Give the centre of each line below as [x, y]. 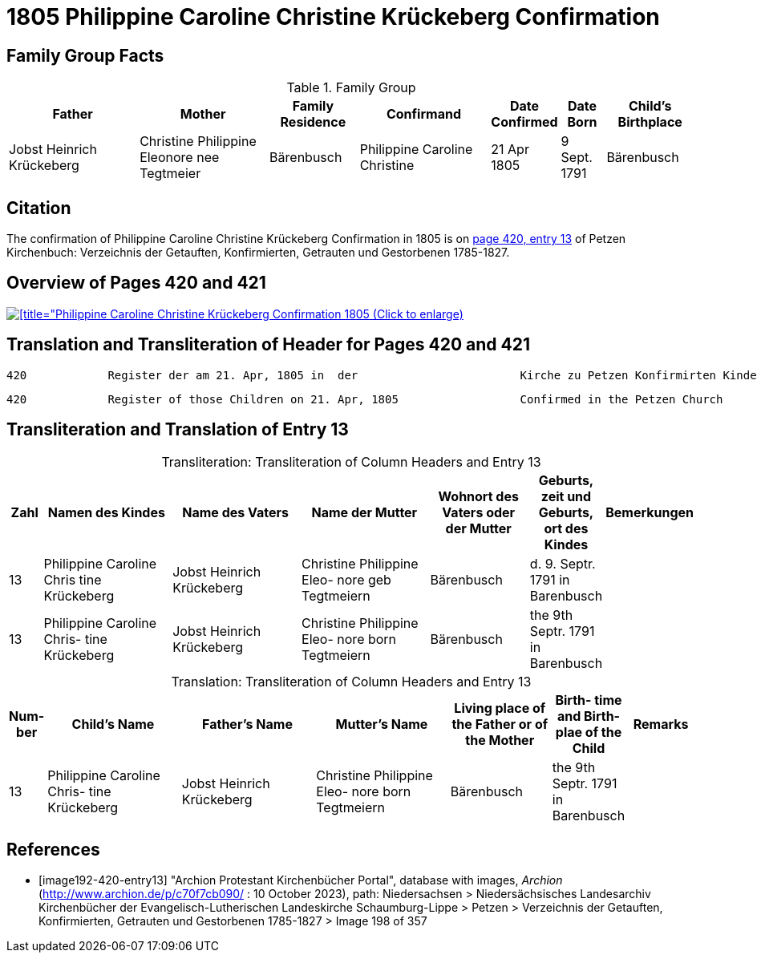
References [53, 849]
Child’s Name [113, 724]
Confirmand [423, 114]
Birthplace [650, 122]
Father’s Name [247, 724]
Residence [313, 122]
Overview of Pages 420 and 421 [136, 283]
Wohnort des [478, 496]
